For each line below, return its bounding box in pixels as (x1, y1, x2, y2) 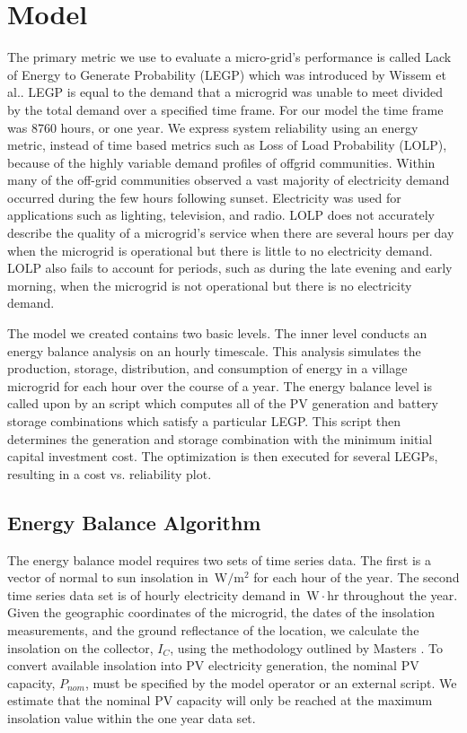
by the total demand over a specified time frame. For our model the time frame (7, 100, 444, 118)
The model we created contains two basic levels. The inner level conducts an (7, 324, 427, 343)
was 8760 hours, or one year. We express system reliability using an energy (7, 118, 419, 136)
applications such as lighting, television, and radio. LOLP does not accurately (7, 205, 435, 224)
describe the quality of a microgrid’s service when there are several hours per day (7, 223, 454, 242)
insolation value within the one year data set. (7, 708, 256, 727)
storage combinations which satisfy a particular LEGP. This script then (7, 412, 401, 430)
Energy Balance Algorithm (7, 508, 261, 536)
